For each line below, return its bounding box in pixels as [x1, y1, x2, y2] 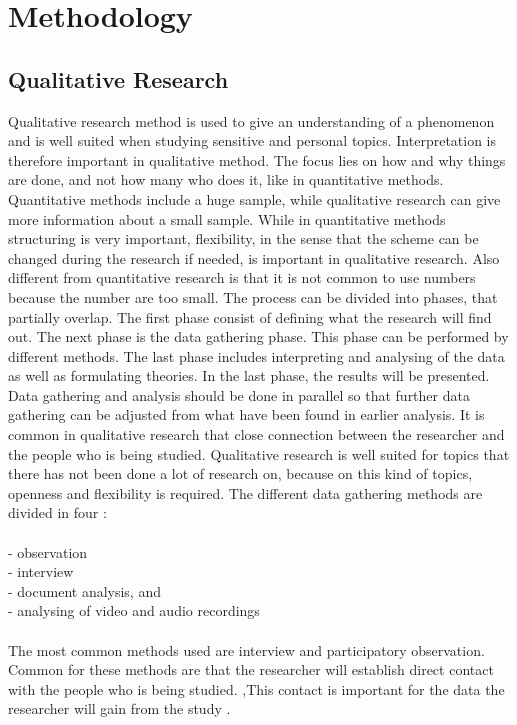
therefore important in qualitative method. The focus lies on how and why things [8, 149, 506, 170]
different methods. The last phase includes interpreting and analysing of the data [8, 345, 505, 366]
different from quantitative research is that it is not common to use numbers [8, 267, 476, 288]
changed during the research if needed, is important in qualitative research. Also [8, 247, 500, 268]
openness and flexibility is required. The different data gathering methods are [8, 482, 483, 503]
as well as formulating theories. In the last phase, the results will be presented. [8, 365, 490, 386]
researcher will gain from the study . [8, 698, 231, 719]
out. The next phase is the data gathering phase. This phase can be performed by [8, 326, 509, 347]
